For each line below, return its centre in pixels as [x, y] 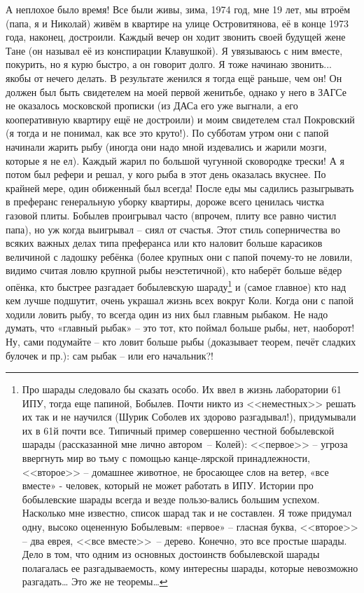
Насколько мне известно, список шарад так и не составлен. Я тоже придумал [187, 513]
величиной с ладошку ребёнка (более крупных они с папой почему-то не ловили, [179, 256]
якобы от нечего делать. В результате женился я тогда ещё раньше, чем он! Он [174, 77]
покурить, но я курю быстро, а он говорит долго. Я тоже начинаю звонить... [169, 64]
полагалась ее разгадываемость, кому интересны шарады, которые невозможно [190, 567]
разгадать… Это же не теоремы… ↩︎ [95, 581]
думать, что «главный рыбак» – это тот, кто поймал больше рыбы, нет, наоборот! [180, 328]
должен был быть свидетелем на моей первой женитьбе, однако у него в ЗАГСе [176, 91]
